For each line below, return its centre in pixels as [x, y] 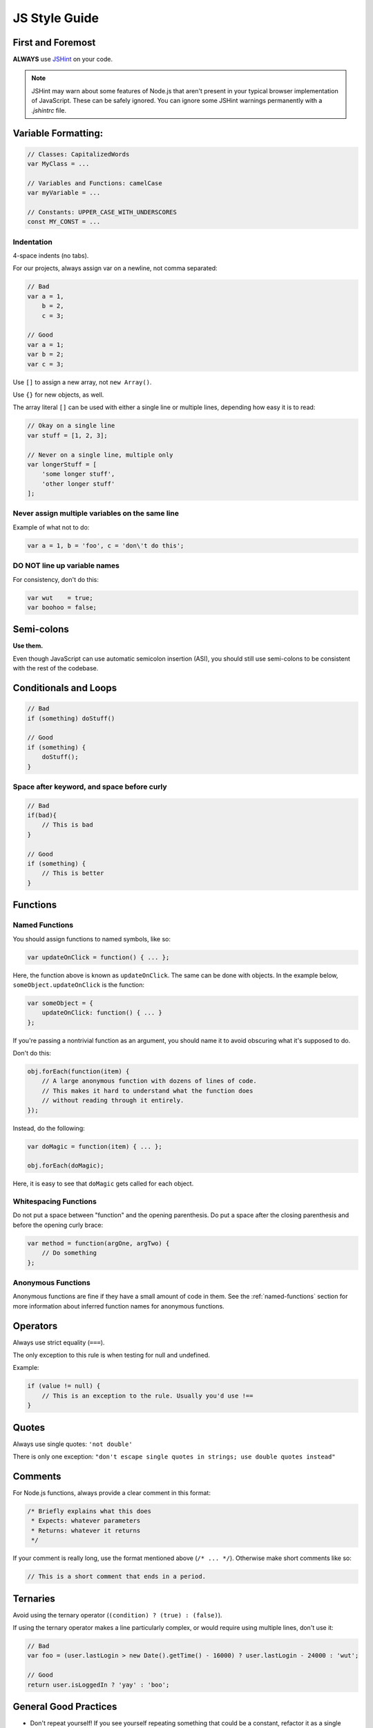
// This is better [73, 873]
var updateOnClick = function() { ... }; [98, 957]
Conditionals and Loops [65, 688]
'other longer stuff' [78, 483]
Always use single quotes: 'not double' [73, 1444]
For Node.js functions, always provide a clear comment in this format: [112, 1493]
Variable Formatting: [58, 134]
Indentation [33, 242]
